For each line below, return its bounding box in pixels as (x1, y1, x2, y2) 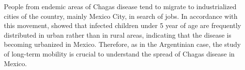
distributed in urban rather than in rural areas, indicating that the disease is (4, 29, 231, 40)
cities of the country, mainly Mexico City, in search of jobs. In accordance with (4, 11, 238, 21)
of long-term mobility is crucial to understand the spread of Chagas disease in (4, 48, 235, 58)
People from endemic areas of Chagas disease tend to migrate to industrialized (4, 1, 237, 11)
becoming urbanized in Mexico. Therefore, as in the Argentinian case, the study (4, 39, 241, 49)
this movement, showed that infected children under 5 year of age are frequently (4, 20, 241, 30)
